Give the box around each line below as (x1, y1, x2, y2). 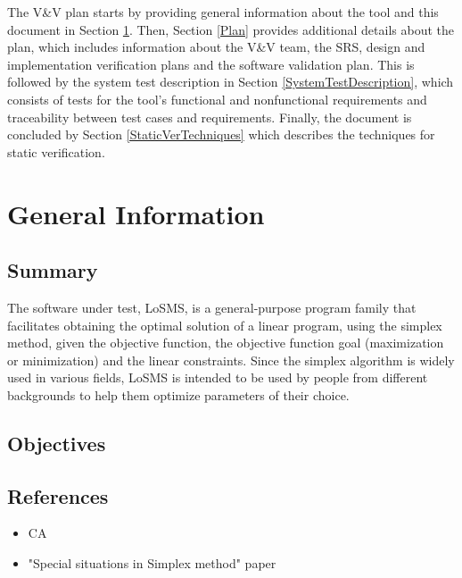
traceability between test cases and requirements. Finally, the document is (7, 107, 412, 126)
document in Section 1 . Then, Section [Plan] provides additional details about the (7, 20, 454, 38)
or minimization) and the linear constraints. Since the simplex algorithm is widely (7, 350, 455, 369)
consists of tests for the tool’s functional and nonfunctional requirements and (7, 89, 427, 108)
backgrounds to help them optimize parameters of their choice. (7, 385, 350, 404)
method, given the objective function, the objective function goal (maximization (7, 333, 444, 352)
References (7, 482, 109, 509)
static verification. (7, 142, 105, 161)
